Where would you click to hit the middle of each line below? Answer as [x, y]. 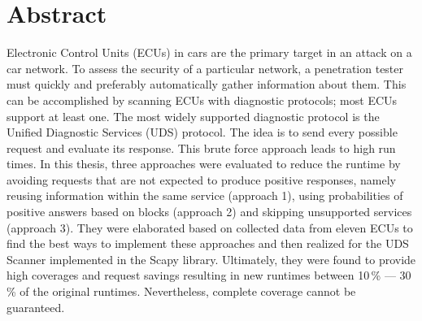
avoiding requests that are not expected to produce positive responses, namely [201, 179]
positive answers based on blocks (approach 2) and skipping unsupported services [209, 212]
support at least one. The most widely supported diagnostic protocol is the [193, 116]
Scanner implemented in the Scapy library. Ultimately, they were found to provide [211, 259]
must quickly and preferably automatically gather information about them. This [207, 84]
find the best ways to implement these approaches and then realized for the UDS [208, 243]
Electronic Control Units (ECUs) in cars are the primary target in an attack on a [209, 52]
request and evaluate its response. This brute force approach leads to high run [201, 147]
